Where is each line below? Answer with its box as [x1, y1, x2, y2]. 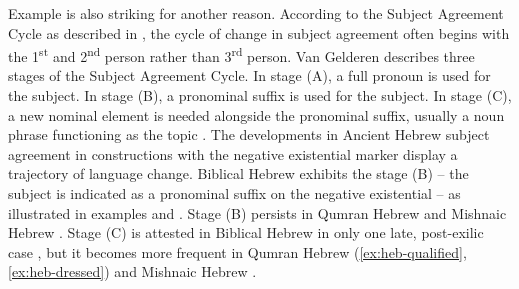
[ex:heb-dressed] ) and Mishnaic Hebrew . [8, 261, 257, 282]
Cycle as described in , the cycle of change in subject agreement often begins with [8, 22, 510, 43]
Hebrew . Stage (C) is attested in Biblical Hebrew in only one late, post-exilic [8, 222, 484, 243]
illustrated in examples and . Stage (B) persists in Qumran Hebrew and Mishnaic [8, 202, 507, 223]
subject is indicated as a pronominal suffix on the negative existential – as [8, 183, 461, 203]
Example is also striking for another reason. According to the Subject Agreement [8, 3, 504, 23]
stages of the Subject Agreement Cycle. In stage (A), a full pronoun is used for [8, 65, 491, 86]
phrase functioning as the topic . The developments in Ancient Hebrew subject [8, 124, 490, 145]
